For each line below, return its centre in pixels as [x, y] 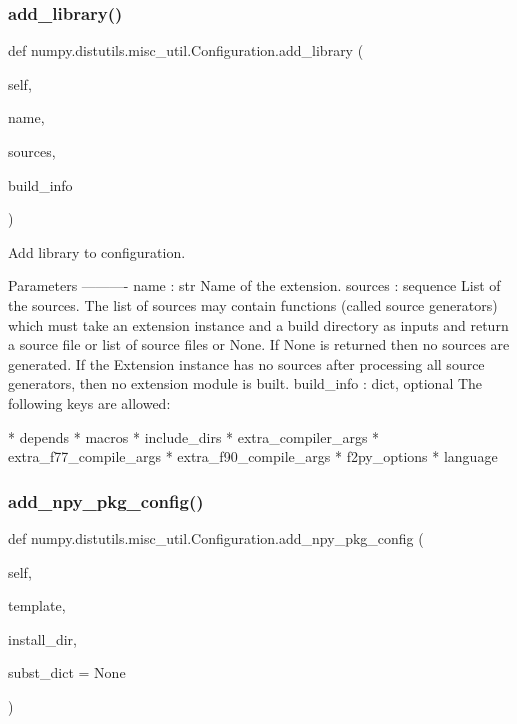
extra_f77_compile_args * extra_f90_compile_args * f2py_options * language [253, 456]
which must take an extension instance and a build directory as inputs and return [258, 324]
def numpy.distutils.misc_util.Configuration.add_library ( [186, 50]
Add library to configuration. [97, 251]
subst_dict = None [67, 672]
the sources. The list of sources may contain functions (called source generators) [253, 304]
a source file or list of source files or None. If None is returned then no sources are [259, 344]
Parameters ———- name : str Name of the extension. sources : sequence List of [254, 285]
